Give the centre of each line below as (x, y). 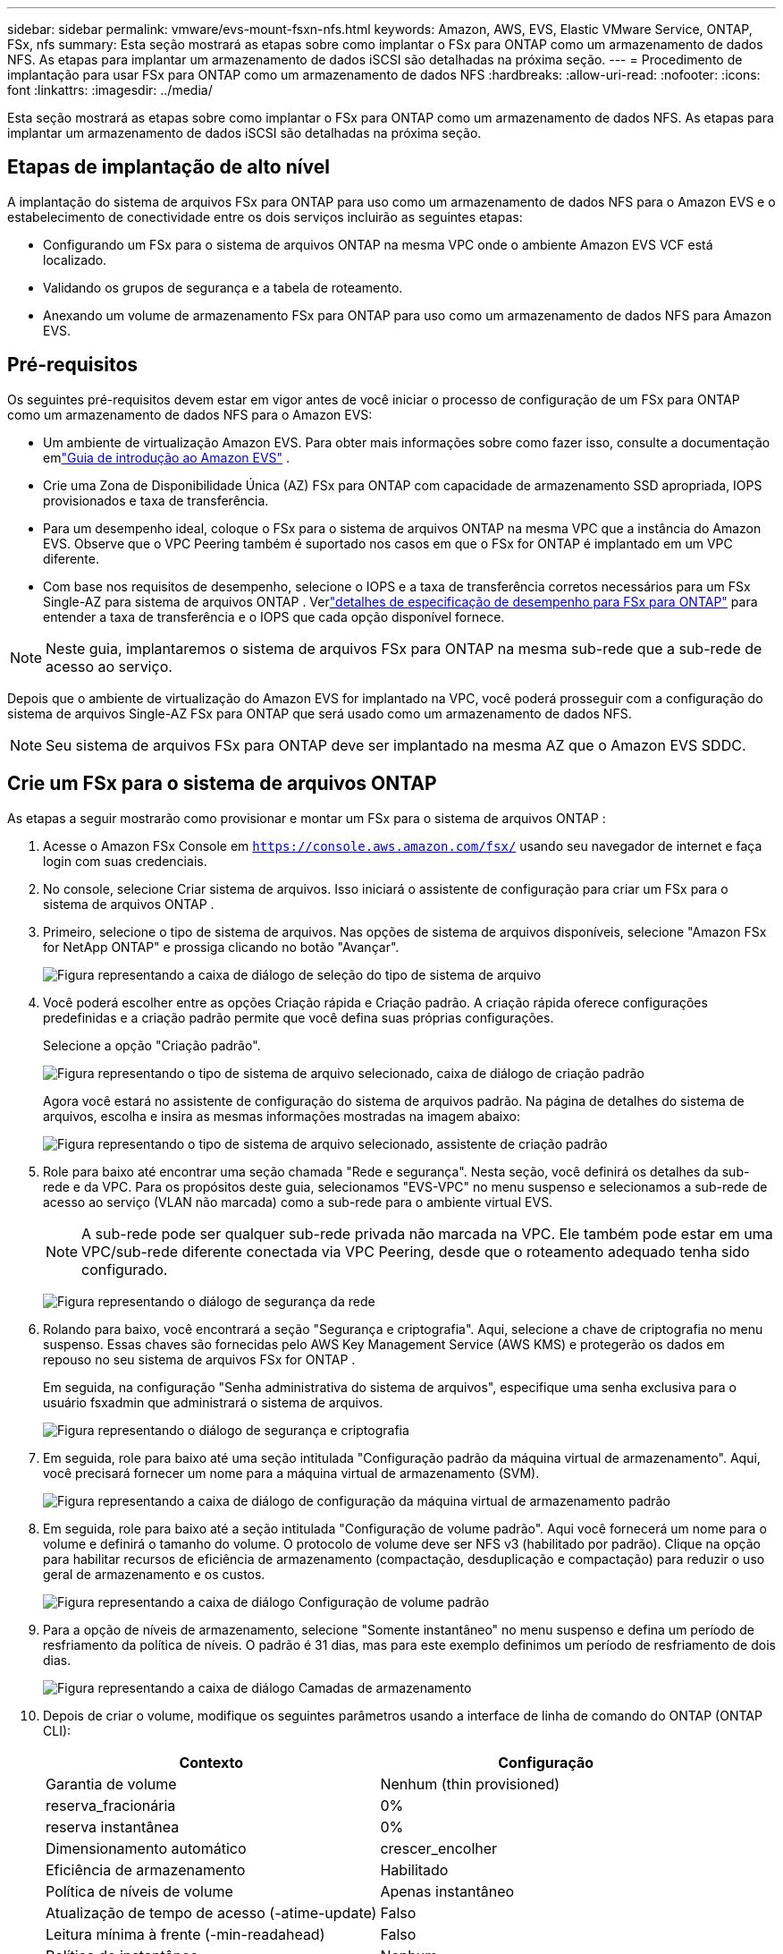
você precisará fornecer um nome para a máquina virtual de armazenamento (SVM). (291, 1473)
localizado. (75, 259)
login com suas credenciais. (125, 861)
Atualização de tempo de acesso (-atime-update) (211, 1912)
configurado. (125, 1269)
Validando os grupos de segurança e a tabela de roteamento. (223, 287)
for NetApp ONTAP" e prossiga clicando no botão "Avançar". (221, 947)
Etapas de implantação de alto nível (168, 167)
